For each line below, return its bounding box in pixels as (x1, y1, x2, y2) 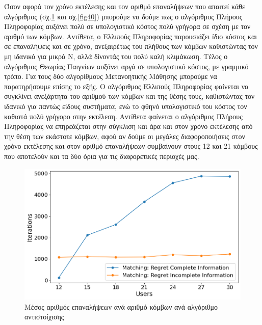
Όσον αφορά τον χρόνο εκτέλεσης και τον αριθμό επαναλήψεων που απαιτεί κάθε (4, 1, 245, 11)
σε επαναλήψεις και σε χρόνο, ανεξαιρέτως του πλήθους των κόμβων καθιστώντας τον (4, 41, 258, 51)
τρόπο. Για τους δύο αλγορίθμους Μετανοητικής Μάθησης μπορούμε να (4, 71, 217, 82)
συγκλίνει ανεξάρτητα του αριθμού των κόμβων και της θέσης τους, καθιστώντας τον (4, 91, 255, 101)
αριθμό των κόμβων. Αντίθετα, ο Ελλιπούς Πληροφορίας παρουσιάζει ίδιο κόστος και (4, 31, 257, 41)
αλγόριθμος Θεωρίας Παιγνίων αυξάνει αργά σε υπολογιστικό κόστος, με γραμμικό (4, 61, 249, 71)
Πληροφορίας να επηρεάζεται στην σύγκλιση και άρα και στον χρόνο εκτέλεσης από (4, 121, 253, 131)
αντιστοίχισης (24, 311, 64, 322)
